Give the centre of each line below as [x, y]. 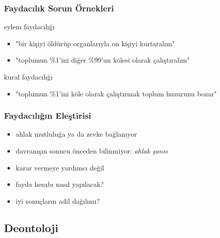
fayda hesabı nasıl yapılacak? [60, 184]
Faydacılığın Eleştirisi [48, 116]
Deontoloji [31, 227]
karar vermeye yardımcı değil [60, 167]
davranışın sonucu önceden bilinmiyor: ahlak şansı [92, 151]
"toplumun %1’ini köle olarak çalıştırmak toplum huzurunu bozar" [116, 93]
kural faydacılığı [29, 77]
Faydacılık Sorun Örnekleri [59, 8]
